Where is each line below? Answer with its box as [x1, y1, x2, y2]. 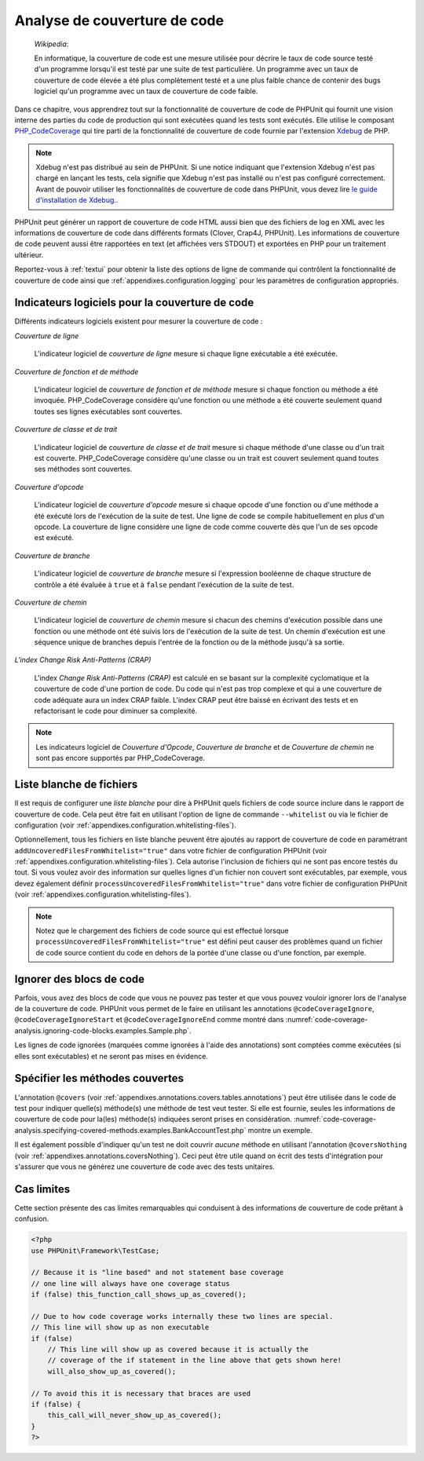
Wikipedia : [34, 39, 69, 49]
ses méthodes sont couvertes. [34, 464, 133, 474]
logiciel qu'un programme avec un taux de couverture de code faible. [34, 86, 258, 96]
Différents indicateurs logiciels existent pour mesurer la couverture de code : [14, 316, 263, 326]
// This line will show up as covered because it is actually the [47, 1345, 309, 1354]
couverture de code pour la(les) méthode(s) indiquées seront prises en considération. [14, 1115, 292, 1124]
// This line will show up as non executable [31, 1323, 210, 1332]
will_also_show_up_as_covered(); [47, 1367, 177, 1375]
